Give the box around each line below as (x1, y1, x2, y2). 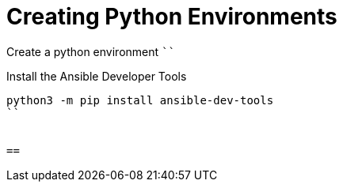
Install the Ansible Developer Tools (6, 69, 187, 83)
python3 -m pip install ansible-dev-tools (6, 93, 274, 107)
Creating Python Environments (6, 3, 337, 30)
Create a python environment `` (6, 44, 175, 58)
